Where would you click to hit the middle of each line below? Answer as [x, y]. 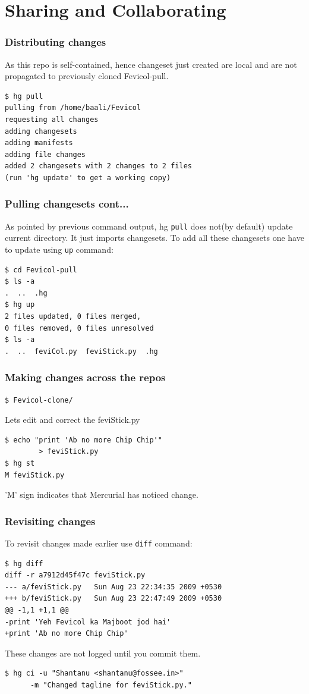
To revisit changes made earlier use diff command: [99, 543]
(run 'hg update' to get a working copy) [88, 178]
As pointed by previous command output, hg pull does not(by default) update [149, 226]
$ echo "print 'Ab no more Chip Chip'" [83, 440]
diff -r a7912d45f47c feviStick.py [75, 575]
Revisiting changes [50, 521]
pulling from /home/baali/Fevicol [73, 108]
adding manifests [39, 143]
